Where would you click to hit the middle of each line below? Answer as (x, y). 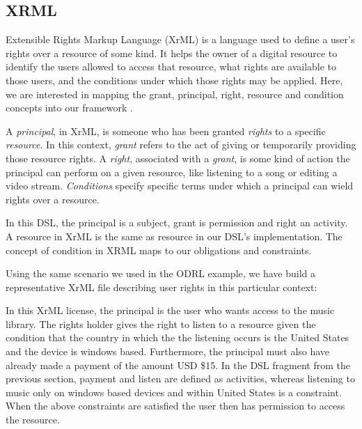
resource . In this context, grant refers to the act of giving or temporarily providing (181, 145)
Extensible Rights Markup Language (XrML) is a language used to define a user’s (180, 39)
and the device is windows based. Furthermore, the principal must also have (168, 351)
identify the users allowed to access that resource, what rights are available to (171, 67)
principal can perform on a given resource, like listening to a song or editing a (172, 172)
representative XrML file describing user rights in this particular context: (162, 287)
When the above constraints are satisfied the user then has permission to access (175, 406)
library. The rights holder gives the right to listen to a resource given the (161, 323)
